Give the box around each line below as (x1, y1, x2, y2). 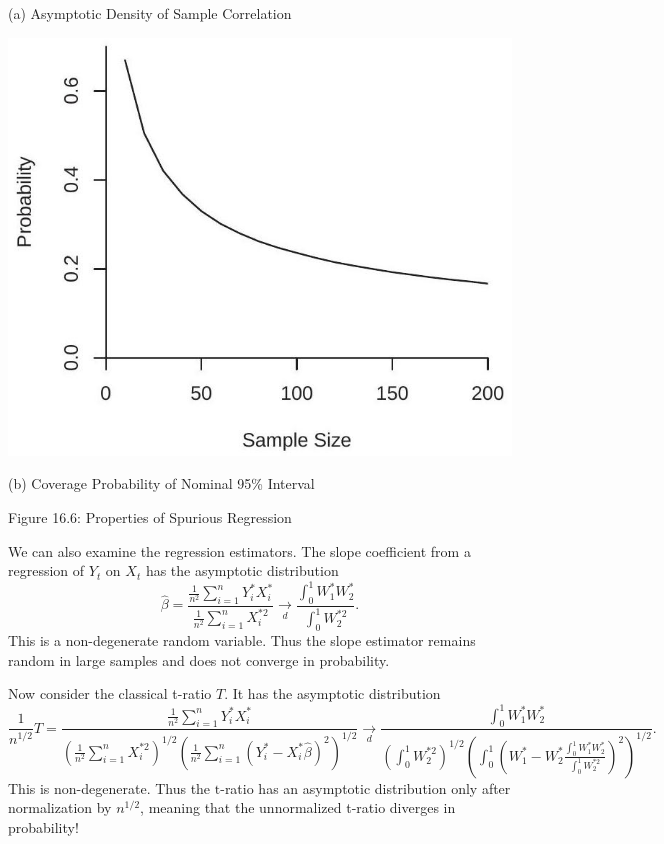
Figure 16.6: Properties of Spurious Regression (8, 506, 292, 527)
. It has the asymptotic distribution (224, 683, 441, 704)
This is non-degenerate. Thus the (8, 777, 211, 798)
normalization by (8, 797, 112, 818)
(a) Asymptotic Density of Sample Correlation (8, 3, 292, 23)
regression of (8, 560, 85, 581)
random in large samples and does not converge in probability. (8, 649, 390, 670)
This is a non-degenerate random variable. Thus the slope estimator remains (8, 630, 476, 651)
